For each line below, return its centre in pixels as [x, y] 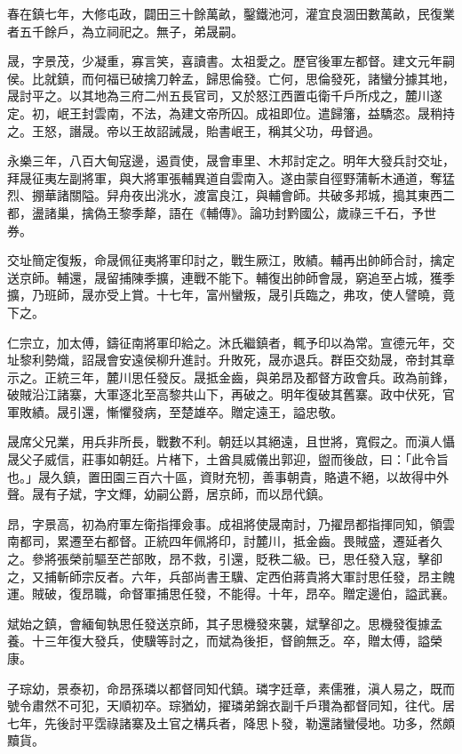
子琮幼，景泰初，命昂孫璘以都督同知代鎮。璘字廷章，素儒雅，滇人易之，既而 [231, 688]
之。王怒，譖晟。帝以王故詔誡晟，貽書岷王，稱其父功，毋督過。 [194, 130]
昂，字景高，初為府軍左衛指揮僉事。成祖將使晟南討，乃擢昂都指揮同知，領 [225, 523]
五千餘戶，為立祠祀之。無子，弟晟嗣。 [131, 31]
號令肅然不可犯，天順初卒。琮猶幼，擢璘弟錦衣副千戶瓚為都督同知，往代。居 [231, 706]
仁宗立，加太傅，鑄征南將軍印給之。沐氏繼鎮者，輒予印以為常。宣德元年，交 [231, 342]
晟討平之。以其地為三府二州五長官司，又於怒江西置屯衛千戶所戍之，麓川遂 [225, 96]
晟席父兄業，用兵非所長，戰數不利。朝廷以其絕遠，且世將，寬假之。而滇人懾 [231, 441]
